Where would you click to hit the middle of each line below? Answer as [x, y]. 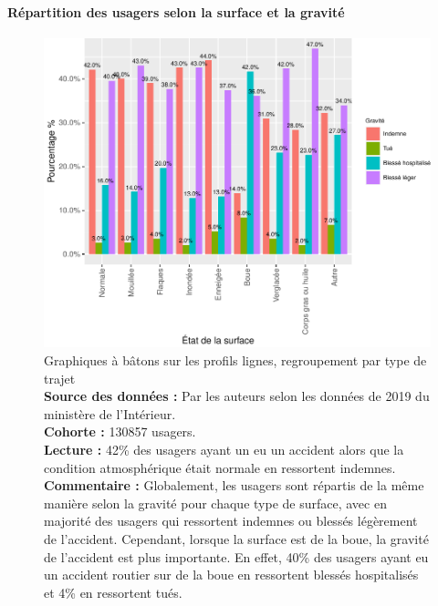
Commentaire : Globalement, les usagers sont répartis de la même [234, 485]
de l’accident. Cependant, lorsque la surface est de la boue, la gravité [236, 538]
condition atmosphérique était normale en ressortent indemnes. [220, 467]
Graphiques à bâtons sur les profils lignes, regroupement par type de [235, 360]
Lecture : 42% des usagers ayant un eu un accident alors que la [224, 449]
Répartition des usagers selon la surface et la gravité [176, 11]
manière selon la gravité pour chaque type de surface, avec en [215, 503]
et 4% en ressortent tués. [113, 592]
